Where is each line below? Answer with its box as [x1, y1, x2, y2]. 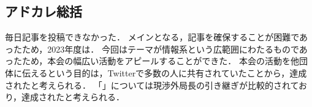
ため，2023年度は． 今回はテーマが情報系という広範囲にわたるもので [21, 42, 299, 55]
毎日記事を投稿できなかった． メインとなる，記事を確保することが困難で [5, 31, 300, 43]
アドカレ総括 [5, 2, 82, 21]
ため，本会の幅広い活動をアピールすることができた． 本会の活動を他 [21, 54, 299, 67]
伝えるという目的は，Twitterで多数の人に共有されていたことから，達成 [21, 66, 307, 79]
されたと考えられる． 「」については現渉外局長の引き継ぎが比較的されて [5, 78, 299, 91]
